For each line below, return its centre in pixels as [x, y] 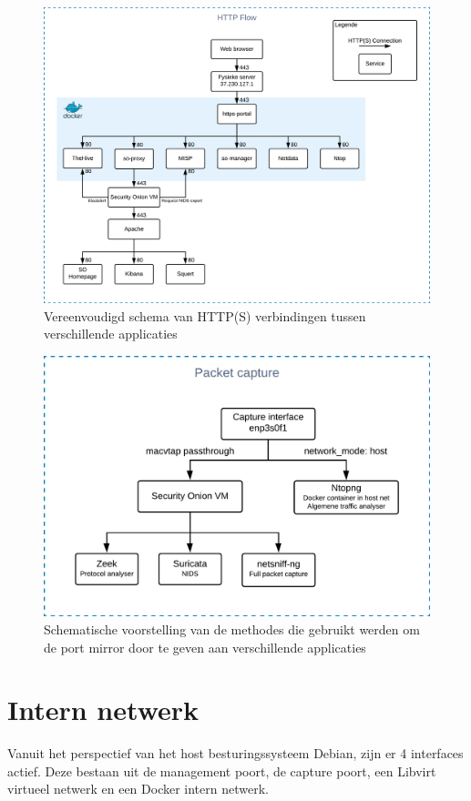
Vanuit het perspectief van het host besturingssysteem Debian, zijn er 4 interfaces [235, 753]
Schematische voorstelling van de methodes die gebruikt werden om [232, 629]
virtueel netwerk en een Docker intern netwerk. [138, 789]
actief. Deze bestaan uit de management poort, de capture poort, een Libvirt [222, 771]
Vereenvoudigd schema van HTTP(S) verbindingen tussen [205, 315]
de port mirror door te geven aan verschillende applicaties [205, 647]
